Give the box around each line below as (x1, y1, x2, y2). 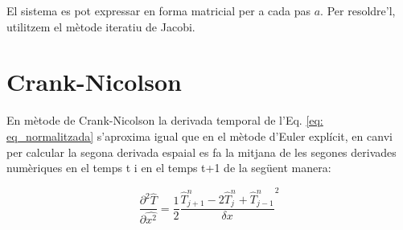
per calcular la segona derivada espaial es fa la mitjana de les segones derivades (6, 143, 397, 160)
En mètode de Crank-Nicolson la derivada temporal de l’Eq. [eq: (6, 112, 323, 129)
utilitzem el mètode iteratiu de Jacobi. (6, 18, 195, 35)
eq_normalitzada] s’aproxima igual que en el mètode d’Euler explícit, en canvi (6, 127, 393, 144)
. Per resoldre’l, (320, 2, 396, 18)
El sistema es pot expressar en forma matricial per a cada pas (6, 2, 311, 18)
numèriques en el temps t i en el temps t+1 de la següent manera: (6, 159, 331, 176)
